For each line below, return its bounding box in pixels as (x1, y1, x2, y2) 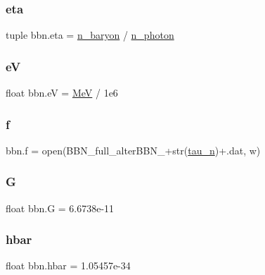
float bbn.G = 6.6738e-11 (6, 200, 115, 215)
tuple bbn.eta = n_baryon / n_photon (6, 28, 174, 42)
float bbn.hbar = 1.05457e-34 (6, 258, 131, 273)
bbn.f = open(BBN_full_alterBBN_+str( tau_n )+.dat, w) (6, 142, 261, 157)
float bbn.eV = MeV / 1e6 (6, 85, 118, 100)
